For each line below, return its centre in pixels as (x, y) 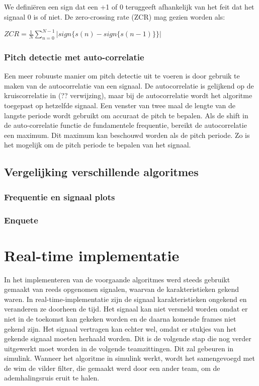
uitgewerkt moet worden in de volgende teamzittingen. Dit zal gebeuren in (119, 348)
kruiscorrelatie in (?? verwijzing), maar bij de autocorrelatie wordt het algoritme (128, 95)
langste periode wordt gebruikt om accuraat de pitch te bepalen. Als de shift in (126, 115)
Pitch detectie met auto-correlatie (74, 57)
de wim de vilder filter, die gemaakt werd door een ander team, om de (112, 368)
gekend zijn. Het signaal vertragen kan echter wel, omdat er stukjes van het (120, 328)
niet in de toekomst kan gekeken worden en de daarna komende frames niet (120, 318)
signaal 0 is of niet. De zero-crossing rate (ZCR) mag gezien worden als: (115, 16)
